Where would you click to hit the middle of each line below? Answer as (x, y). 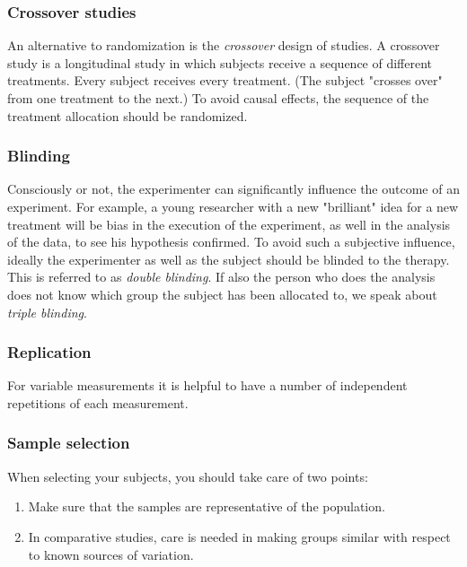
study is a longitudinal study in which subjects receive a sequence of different (220, 62)
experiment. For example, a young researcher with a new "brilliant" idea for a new (233, 206)
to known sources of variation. (111, 554)
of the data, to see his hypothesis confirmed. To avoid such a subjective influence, (231, 242)
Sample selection (69, 443)
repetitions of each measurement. (98, 402)
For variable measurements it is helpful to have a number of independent (207, 385)
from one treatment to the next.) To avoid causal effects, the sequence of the (218, 98)
